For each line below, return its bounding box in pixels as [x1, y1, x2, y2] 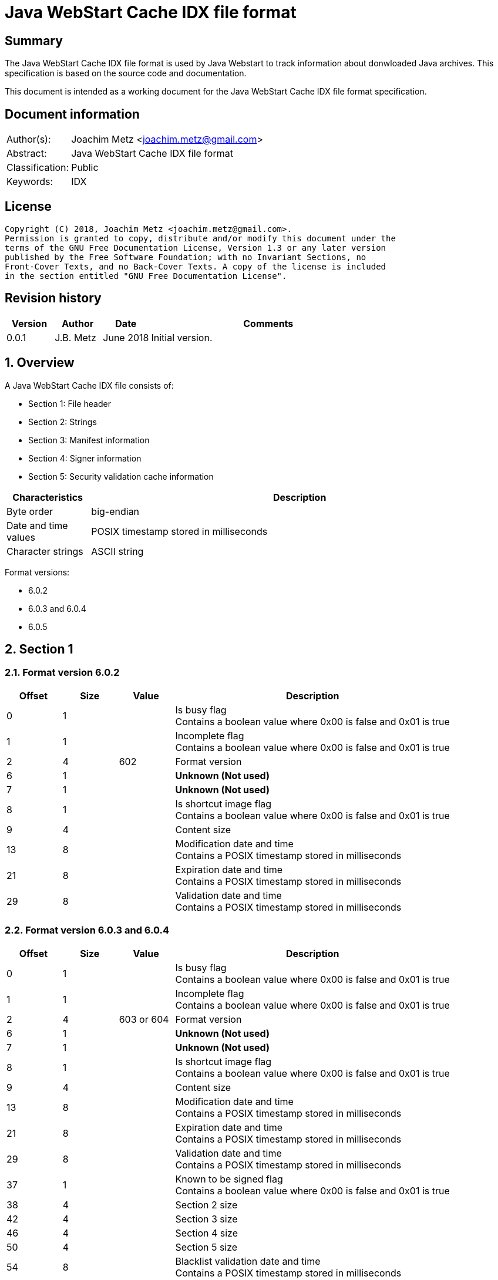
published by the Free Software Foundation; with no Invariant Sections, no [5, 252, 366, 262]
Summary [5, 33, 63, 48]
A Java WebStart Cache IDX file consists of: [5, 380, 174, 390]
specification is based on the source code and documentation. [5, 68, 247, 79]
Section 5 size [175, 1241, 238, 1253]
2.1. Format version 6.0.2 [5, 666, 120, 679]
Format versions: [5, 567, 70, 577]
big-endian [91, 505, 140, 517]
